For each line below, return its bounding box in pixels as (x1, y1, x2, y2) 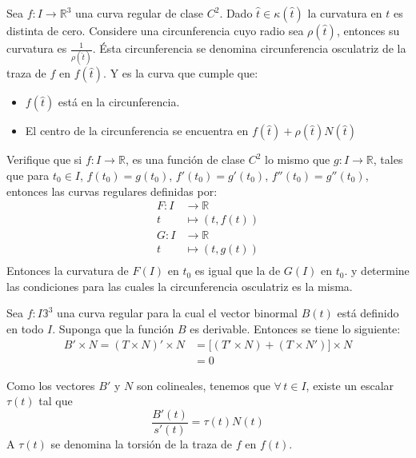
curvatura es (6, 40, 67, 56)
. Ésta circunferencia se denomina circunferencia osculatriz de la (92, 40, 406, 56)
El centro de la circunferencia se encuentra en (25, 122, 249, 139)
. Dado (219, 5, 253, 21)
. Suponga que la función (52, 321, 174, 337)
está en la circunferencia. (58, 94, 180, 110)
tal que (38, 392, 73, 409)
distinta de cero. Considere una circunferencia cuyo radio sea (6, 22, 304, 38)
